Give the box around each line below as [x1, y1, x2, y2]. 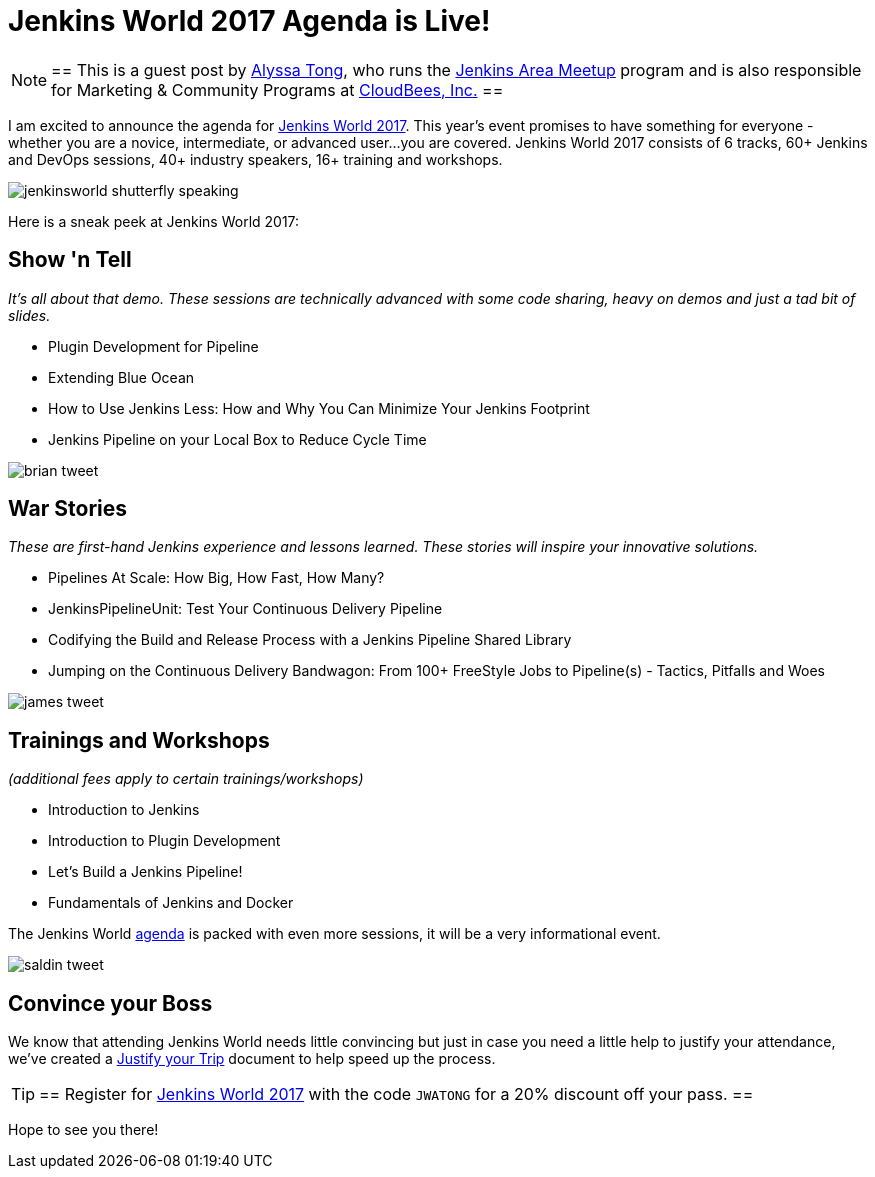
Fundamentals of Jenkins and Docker [48, 894, 294, 912]
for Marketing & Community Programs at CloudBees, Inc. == [51, 79, 504, 100]
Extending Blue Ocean [48, 368, 195, 386]
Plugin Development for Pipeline [48, 337, 259, 355]
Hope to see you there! [8, 1121, 159, 1139]
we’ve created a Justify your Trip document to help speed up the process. [8, 1050, 496, 1068]
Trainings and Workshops [8, 727, 270, 753]
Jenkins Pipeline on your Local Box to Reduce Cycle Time [48, 430, 427, 448]
